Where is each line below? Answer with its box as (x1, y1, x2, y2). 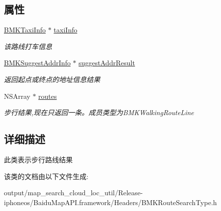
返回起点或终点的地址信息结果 (4, 74, 100, 84)
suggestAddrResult (79, 58, 135, 68)
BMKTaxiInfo (4, 25, 46, 35)
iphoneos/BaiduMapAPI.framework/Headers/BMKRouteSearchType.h (4, 197, 217, 207)
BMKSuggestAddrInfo (4, 58, 71, 68)
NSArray (4, 90, 30, 101)
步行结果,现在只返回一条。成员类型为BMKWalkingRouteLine (4, 107, 194, 118)
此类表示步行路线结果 (4, 154, 73, 164)
